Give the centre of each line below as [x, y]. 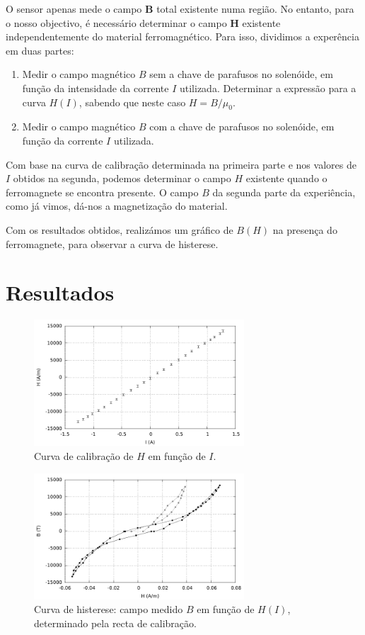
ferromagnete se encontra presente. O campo [102, 192]
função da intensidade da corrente [95, 88]
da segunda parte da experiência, [284, 192]
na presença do [305, 229]
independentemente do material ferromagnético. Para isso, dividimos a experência [182, 36]
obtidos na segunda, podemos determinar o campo [122, 178]
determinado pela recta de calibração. [115, 623]
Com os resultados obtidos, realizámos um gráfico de [120, 229]
